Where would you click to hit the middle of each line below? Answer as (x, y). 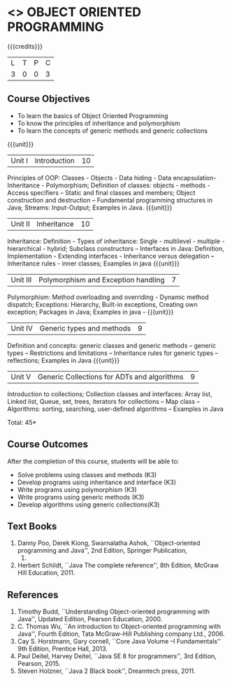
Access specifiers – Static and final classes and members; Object (101, 192)
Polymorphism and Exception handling (102, 280)
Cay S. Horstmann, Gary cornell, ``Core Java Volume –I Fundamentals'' (119, 641)
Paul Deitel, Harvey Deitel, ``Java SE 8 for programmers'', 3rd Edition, (117, 656)
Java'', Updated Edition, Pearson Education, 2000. (90, 619)
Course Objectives (49, 99)
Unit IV (22, 328)
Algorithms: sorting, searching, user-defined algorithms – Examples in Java (115, 409)
